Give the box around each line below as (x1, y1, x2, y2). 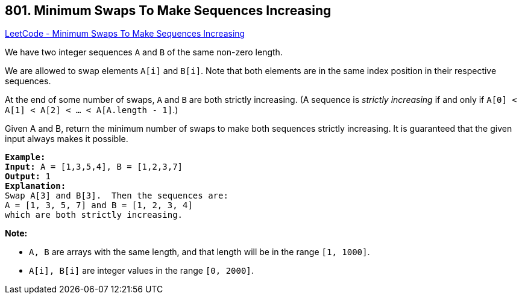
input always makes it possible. (5, 134, 128, 144)
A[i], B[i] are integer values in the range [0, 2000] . (29, 265, 254, 276)
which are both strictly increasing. (5, 210, 183, 220)
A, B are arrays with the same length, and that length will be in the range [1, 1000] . (29, 247, 370, 257)
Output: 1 (5, 171, 51, 182)
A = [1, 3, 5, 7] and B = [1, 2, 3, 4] (5, 200, 193, 211)
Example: (5, 152, 46, 162)
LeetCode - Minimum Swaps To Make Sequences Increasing (5, 28, 245, 39)
